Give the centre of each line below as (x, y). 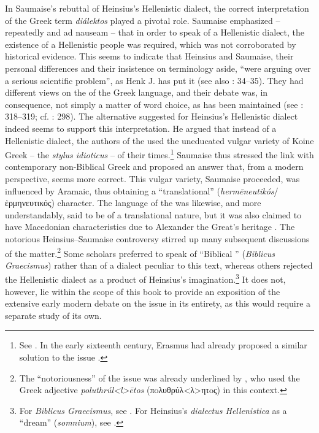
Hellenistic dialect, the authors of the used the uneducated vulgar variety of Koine (159, 140)
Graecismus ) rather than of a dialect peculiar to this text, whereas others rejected (159, 265)
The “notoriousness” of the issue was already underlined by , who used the (159, 377)
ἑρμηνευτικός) (30, 203)
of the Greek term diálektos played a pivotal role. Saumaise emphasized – (143, 20)
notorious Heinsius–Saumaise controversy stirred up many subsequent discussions (157, 238)
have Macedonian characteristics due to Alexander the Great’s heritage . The (150, 227)
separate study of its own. (53, 315)
